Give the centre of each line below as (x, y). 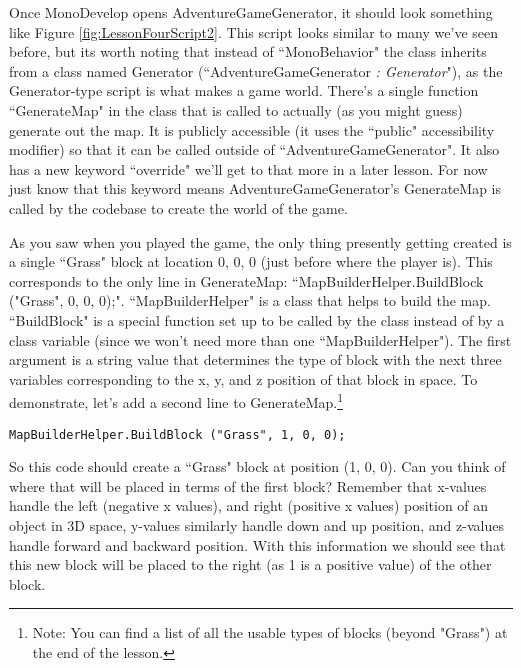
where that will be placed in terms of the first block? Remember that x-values (248, 485)
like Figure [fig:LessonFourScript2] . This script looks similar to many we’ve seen (253, 31)
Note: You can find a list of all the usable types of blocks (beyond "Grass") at (270, 632)
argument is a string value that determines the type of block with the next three (255, 359)
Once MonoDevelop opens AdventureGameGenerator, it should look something (251, 12)
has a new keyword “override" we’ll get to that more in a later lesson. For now (248, 168)
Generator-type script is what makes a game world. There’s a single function (244, 90)
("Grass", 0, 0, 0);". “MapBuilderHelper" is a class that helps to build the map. (250, 300)
